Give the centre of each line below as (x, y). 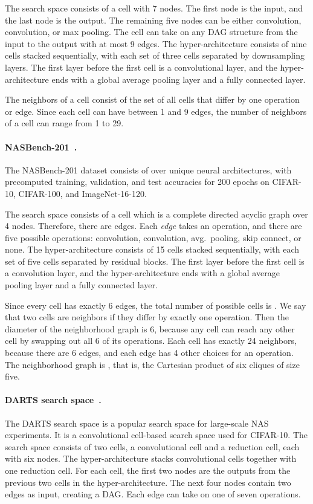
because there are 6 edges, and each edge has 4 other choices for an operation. (149, 353)
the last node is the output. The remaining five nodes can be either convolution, (153, 20)
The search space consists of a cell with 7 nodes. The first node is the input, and (154, 8)
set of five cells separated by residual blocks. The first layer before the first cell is (155, 261)
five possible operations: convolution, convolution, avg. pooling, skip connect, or (153, 237)
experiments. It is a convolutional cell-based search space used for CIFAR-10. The (156, 435)
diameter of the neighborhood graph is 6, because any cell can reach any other (150, 328)
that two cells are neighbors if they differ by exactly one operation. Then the (147, 317)
